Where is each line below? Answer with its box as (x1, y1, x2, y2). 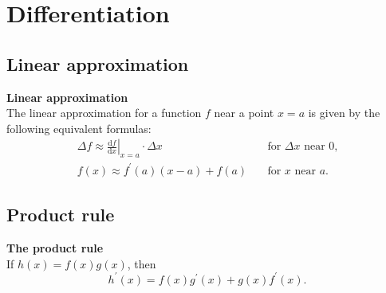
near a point (214, 104, 274, 121)
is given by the (308, 104, 380, 121)
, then (127, 255, 156, 272)
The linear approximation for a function (6, 104, 202, 121)
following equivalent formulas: (6, 119, 152, 136)
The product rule (6, 239, 104, 256)
